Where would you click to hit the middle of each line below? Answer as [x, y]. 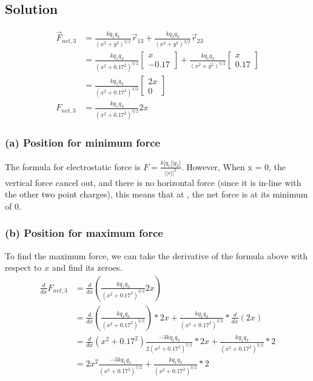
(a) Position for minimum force [83, 143]
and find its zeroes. [87, 267]
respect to [23, 267]
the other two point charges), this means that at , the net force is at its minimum [156, 194]
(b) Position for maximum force [84, 233]
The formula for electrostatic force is [73, 166]
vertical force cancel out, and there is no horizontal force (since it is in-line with [153, 182]
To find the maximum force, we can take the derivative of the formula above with [156, 255]
